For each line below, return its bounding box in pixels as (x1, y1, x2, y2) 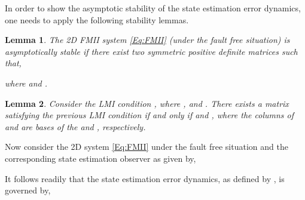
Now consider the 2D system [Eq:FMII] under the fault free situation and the (5, 140, 288, 153)
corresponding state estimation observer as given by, (5, 152, 196, 164)
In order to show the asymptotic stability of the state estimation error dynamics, (5, 2, 301, 14)
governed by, (5, 184, 51, 196)
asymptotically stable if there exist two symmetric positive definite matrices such (5, 45, 298, 57)
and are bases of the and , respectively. (5, 120, 146, 133)
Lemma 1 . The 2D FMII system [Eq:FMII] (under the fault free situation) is (5, 33, 290, 46)
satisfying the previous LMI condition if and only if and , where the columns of (5, 109, 294, 121)
